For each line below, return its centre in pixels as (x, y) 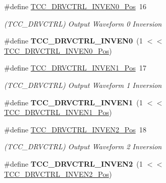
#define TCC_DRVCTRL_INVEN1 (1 (74, 102)
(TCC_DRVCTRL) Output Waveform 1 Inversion (83, 85)
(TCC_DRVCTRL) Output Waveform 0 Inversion (83, 23)
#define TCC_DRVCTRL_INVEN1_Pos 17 (75, 68)
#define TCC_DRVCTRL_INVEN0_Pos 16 (75, 6)
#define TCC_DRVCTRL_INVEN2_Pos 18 (75, 129)
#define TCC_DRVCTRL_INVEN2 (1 (74, 163)
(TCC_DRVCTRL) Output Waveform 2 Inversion (83, 146)
